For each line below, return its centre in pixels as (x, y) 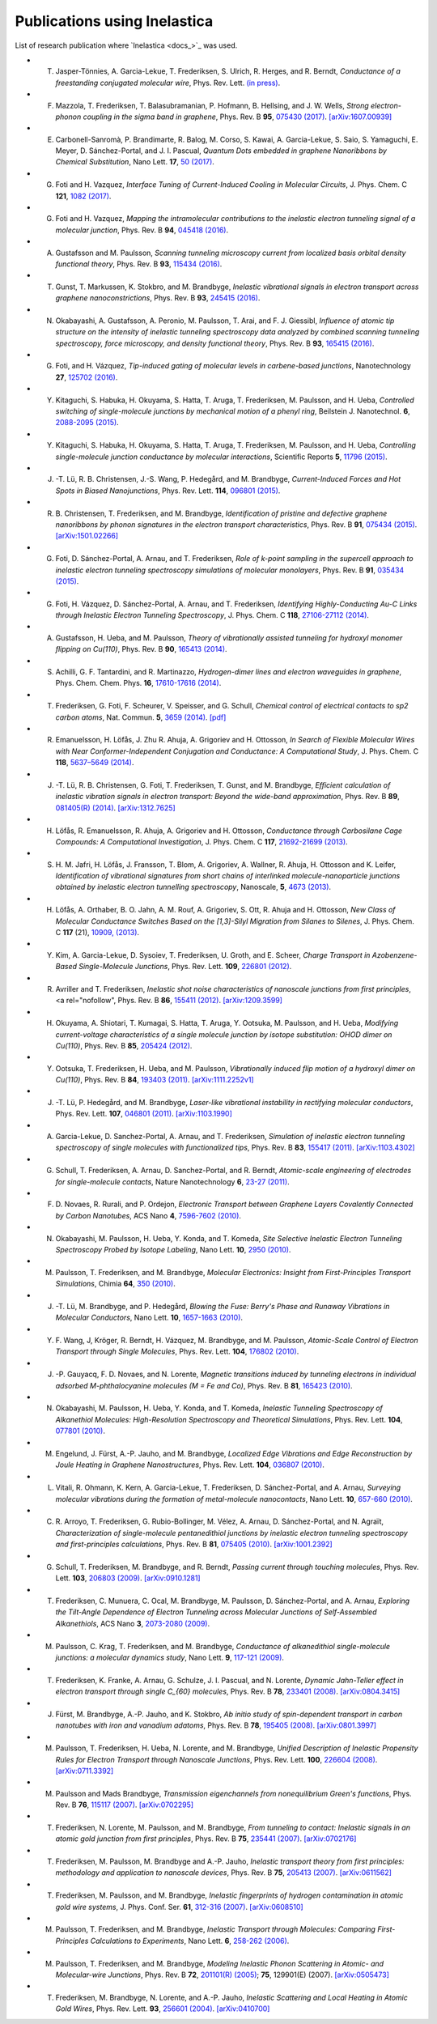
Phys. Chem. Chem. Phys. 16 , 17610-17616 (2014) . (138, 683)
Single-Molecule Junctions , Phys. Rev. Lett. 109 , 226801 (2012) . (185, 967)
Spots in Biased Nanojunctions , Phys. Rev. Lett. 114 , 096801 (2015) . (168, 491)
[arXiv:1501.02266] (87, 536)
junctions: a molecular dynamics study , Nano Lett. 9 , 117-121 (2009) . (170, 1658)
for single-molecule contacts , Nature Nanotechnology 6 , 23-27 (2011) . (173, 1181)
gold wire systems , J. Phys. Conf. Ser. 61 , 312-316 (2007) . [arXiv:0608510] (179, 1907)
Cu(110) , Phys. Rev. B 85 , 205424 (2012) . (124, 1045)
